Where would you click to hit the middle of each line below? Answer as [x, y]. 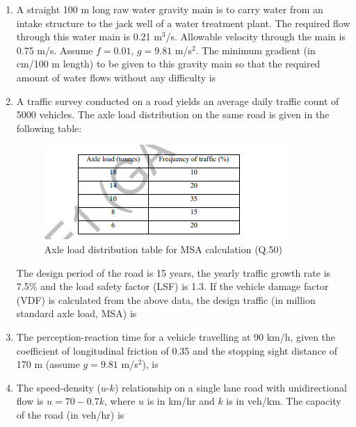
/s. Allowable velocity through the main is [256, 37]
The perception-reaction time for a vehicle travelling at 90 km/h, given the [176, 336]
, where [120, 401]
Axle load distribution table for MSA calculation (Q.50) [163, 249]
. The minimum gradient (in [256, 50]
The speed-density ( [58, 387]
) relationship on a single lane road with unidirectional [230, 387]
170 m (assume [48, 364]
